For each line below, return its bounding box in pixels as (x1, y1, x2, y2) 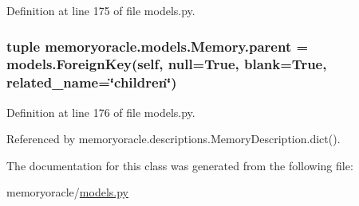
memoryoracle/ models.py (6, 184, 128, 200)
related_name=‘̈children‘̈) (6, 72, 177, 92)
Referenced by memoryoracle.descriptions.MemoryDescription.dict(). (6, 130, 341, 147)
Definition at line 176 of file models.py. (6, 103, 195, 120)
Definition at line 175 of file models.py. (6, 2, 195, 18)
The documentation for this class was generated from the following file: (6, 157, 353, 173)
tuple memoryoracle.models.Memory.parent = (6, 36, 309, 56)
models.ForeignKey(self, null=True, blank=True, (6, 54, 327, 74)
